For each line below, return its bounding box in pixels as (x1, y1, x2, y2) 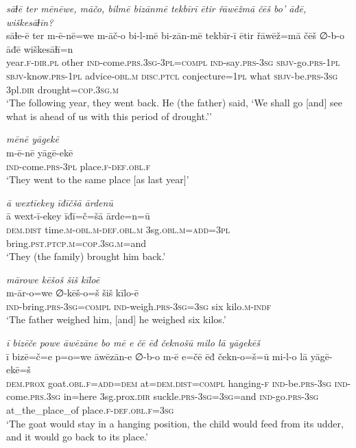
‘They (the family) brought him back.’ (6, 249, 166, 263)
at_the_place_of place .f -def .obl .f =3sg (6, 403, 174, 417)
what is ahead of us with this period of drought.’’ (6, 108, 212, 123)
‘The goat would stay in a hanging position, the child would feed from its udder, (6, 416, 344, 430)
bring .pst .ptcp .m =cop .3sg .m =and (6, 235, 146, 250)
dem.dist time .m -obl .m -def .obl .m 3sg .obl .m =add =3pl (6, 222, 230, 236)
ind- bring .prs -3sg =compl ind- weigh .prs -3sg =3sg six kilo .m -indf (6, 298, 272, 313)
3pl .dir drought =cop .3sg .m (6, 82, 119, 96)
